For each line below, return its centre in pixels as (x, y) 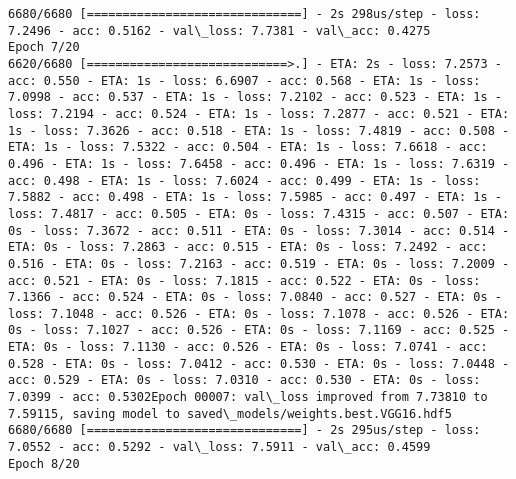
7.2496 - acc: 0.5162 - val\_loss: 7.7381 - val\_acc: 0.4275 (219, 30)
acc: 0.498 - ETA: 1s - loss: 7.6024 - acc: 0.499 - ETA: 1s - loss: (244, 180)
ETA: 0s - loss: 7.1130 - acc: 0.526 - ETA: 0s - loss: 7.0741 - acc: (248, 347)
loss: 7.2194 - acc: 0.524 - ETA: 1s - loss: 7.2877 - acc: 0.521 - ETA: (259, 113)
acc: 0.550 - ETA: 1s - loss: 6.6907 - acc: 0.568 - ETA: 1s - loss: (244, 80)
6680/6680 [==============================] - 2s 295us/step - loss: (244, 430)
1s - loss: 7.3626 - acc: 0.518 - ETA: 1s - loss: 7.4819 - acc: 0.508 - (259, 130)
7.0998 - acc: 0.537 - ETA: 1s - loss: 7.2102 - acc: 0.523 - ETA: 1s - (255, 97)
